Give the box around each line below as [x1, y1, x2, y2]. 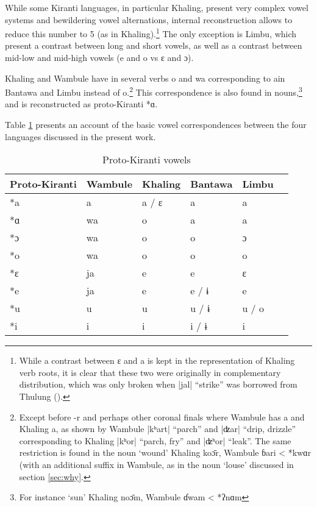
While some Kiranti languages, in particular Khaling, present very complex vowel [5, 1, 308, 13]
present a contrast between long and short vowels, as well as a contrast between [5, 39, 302, 52]
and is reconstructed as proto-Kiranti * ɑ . [5, 97, 158, 110]
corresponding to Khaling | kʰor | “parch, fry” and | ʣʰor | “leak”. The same [19, 434, 291, 447]
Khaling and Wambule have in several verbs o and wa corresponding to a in [5, 71, 285, 84]
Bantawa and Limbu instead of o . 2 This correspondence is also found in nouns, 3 [5, 84, 302, 98]
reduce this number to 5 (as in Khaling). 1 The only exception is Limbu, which [5, 26, 297, 40]
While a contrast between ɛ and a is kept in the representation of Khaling [19, 354, 295, 367]
